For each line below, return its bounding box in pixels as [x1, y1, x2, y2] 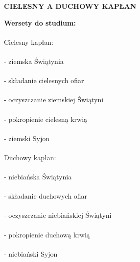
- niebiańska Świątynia [4, 172, 72, 182]
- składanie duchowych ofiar [4, 191, 88, 201]
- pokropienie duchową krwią [4, 229, 90, 239]
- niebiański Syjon [4, 248, 58, 259]
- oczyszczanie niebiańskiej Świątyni [4, 210, 112, 220]
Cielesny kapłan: [4, 36, 53, 47]
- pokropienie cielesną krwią [4, 114, 88, 124]
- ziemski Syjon [4, 133, 50, 143]
